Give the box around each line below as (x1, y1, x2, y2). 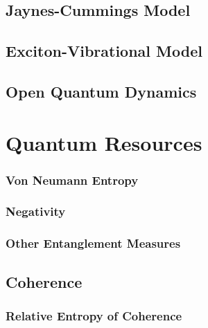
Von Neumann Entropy (6, 171, 139, 188)
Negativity (6, 203, 66, 220)
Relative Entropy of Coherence (6, 307, 182, 324)
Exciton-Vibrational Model (6, 40, 202, 62)
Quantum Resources (6, 128, 202, 156)
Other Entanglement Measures (6, 235, 181, 252)
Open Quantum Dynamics (6, 80, 197, 102)
